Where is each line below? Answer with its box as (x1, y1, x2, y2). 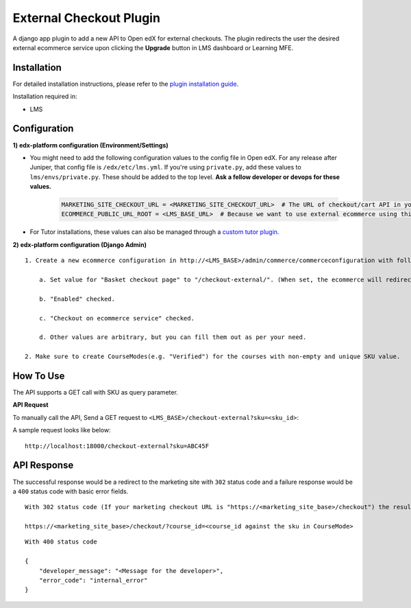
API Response (12, 460, 74, 471)
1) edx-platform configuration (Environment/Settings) (12, 141, 169, 149)
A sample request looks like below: (12, 426, 111, 434)
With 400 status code (25, 538, 97, 546)
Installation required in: (12, 93, 77, 101)
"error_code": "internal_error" (38, 576, 148, 585)
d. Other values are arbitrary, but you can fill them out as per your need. (38, 334, 307, 341)
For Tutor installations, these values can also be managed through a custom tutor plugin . (29, 228, 279, 236)
